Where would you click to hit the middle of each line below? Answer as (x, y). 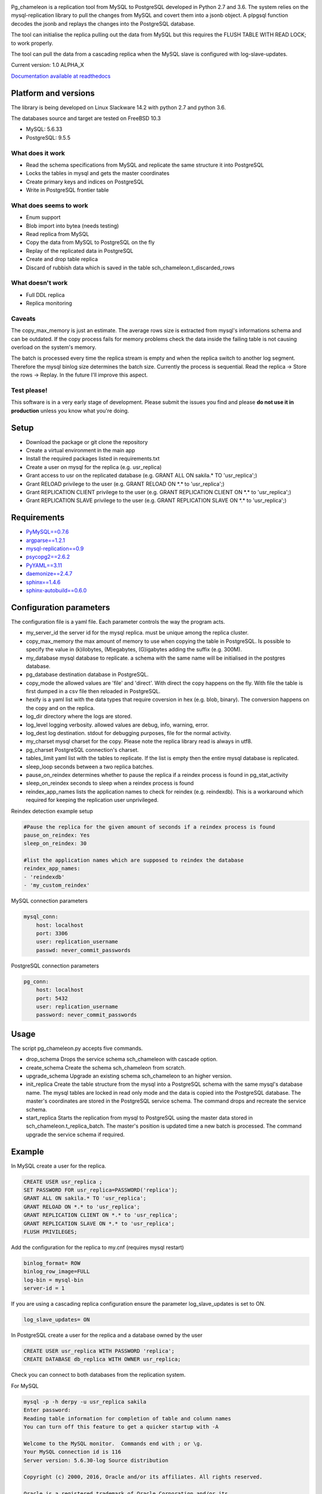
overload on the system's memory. (54, 347)
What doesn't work (39, 283)
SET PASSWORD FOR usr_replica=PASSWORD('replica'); (101, 1190)
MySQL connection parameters (49, 901)
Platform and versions (53, 93)
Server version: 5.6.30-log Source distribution (96, 1460)
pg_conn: (36, 981)
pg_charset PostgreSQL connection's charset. (83, 749)
